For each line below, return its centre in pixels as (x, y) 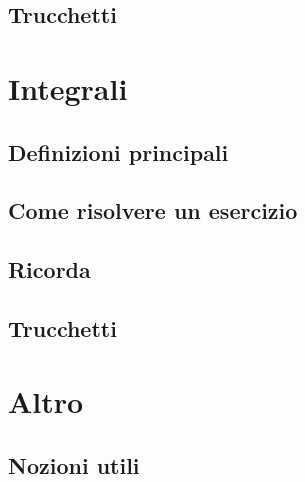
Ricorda (49, 269)
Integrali (68, 87)
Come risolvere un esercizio (153, 210)
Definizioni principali (118, 151)
